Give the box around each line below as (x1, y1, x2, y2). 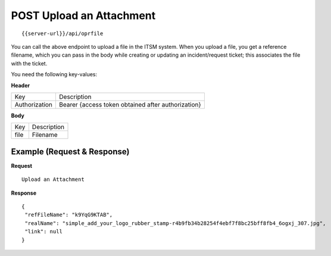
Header (11, 82, 30, 89)
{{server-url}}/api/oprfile (21, 30, 104, 37)
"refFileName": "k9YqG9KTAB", (24, 211, 113, 218)
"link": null (24, 228, 63, 235)
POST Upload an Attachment (11, 9, 156, 22)
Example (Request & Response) (11, 146, 130, 157)
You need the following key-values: (11, 71, 98, 78)
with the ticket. (11, 60, 48, 67)
